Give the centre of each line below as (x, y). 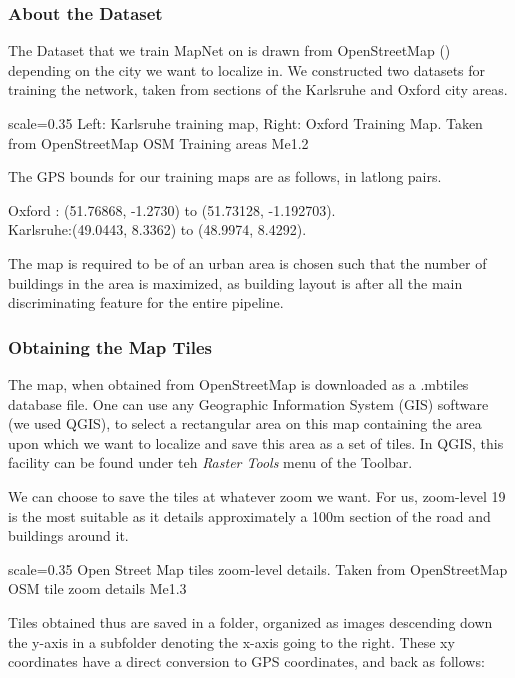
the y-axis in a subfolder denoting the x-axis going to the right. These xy (231, 641)
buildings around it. (68, 535)
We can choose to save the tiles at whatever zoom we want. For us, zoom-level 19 (257, 495)
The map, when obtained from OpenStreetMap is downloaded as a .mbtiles (238, 383)
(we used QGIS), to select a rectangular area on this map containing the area (245, 423)
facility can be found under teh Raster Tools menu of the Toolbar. (210, 462)
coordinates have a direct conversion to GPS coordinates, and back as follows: (246, 661)
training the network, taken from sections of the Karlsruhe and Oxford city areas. (258, 89)
